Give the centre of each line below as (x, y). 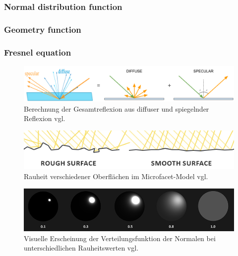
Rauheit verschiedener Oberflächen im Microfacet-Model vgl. (116, 176)
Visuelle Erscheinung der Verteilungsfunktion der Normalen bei (120, 238)
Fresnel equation (38, 52)
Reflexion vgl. (45, 118)
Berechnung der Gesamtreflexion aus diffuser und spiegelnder (117, 108)
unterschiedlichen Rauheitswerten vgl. (81, 248)
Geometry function (43, 29)
